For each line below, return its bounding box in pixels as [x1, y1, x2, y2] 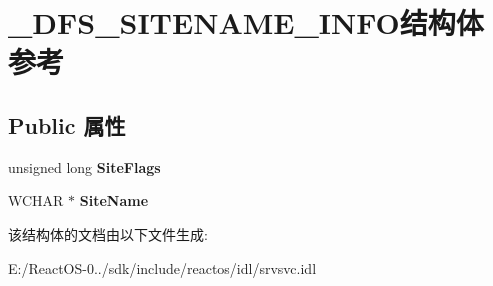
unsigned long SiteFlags [8, 156, 161, 177]
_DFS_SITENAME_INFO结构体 [8, 2, 484, 43]
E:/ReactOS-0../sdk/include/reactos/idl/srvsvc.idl [8, 257, 317, 278]
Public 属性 [8, 109, 126, 140]
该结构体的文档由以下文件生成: [8, 223, 208, 244]
